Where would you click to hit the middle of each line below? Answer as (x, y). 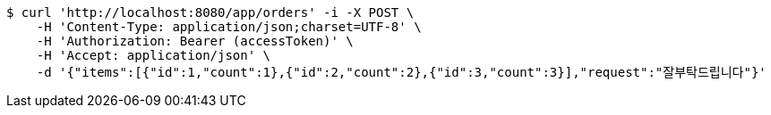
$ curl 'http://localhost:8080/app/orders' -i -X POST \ (210, 12)
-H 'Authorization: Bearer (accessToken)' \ (195, 41)
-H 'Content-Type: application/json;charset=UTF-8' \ (229, 27)
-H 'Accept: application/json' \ (154, 55)
